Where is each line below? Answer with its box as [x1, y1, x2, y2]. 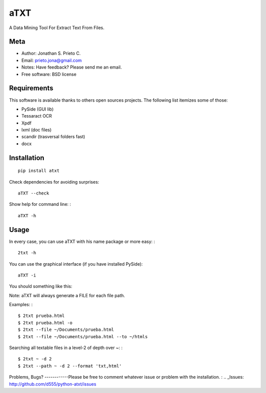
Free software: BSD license [21, 71, 76, 77]
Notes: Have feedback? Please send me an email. [21, 64, 122, 70]
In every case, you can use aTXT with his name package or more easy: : [9, 238, 155, 244]
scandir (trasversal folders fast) [21, 134, 86, 140]
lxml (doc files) [21, 127, 52, 133]
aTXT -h [18, 213, 36, 218]
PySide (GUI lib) [21, 106, 54, 112]
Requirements [9, 84, 54, 92]
